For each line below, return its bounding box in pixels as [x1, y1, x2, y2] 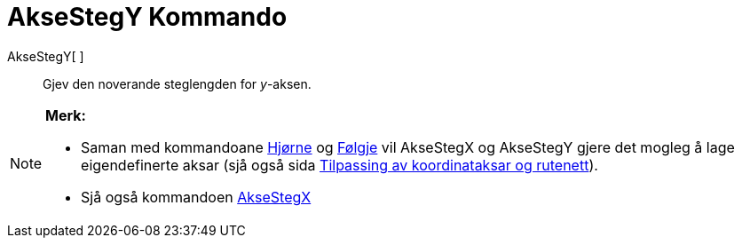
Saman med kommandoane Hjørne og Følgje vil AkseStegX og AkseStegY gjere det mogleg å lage [81, 138, 735, 156]
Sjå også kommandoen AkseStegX [81, 187, 312, 206]
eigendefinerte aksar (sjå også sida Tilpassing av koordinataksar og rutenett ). [81, 155, 598, 174]
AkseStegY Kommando [7, 2, 288, 32]
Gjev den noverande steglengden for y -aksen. [43, 75, 312, 91]
